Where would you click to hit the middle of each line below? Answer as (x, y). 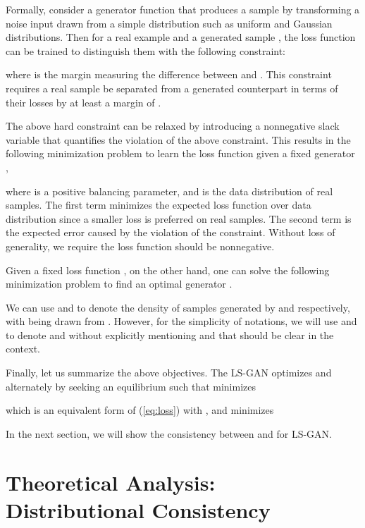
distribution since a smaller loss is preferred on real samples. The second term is (179, 218)
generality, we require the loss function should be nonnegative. (140, 246)
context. (23, 349)
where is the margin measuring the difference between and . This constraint (169, 74)
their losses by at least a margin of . (83, 102)
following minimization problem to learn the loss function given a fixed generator (180, 153)
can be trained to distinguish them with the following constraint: (146, 50)
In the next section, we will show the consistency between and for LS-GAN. (169, 433)
